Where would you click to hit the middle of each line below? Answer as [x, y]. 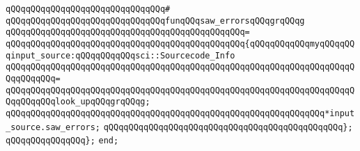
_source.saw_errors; [53, 127]
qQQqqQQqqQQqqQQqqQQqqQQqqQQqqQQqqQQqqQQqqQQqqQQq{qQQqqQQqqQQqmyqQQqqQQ [180, 43]
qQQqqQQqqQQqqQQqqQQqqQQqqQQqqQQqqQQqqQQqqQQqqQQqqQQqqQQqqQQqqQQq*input [180, 113]
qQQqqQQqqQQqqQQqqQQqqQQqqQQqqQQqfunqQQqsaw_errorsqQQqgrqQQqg [155, 21]
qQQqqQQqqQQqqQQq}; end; [62, 141]
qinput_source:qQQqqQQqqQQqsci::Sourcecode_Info [120, 55]
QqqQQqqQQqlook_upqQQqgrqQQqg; [78, 102]
